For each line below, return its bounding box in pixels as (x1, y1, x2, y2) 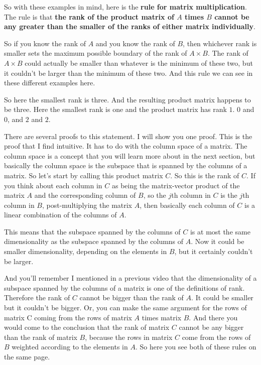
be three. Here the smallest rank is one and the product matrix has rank (4, 104, 227, 114)
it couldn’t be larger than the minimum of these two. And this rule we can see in (4, 67, 253, 78)
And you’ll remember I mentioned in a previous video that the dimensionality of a (4, 273, 257, 283)
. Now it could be (191, 236, 244, 247)
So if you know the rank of (4, 38, 86, 48)
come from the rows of (182, 331, 251, 342)
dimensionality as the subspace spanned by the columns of (4, 236, 184, 247)
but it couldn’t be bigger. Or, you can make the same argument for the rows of (4, 302, 247, 313)
